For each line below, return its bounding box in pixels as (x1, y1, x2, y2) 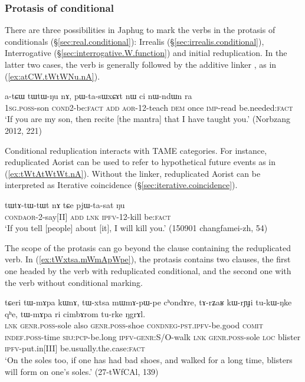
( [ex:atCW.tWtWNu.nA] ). (5, 70, 100, 82)
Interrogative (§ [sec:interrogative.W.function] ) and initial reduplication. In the (5, 47, 287, 59)
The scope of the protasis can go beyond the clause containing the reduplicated (5, 241, 291, 253)
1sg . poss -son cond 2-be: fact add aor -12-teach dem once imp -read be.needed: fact (5, 101, 293, 113)
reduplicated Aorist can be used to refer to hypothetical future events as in (5, 156, 276, 168)
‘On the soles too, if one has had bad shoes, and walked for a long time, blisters (5, 354, 293, 366)
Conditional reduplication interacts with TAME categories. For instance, (5, 144, 267, 156)
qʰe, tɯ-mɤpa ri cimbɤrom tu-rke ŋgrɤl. (5, 307, 146, 320)
